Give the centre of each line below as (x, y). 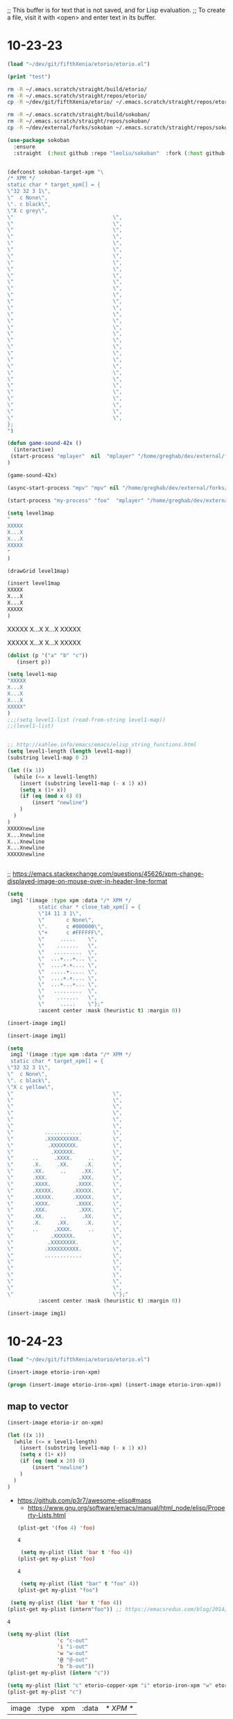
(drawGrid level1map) (38, 571)
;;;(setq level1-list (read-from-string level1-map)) (87, 720)
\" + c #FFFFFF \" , (71, 933)
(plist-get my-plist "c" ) (44, 1692)
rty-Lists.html (46, 1515)
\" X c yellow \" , (31, 1087)
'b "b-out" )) (76, 1667)
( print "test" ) (29, 77)
